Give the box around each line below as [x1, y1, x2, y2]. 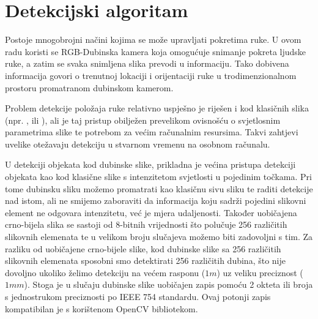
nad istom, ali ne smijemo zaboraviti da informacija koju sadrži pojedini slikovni [5, 194, 306, 207]
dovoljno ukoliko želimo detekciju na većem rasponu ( [5, 266, 205, 279]
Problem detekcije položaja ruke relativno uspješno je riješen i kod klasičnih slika [5, 102, 309, 114]
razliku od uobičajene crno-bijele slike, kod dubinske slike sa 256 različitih [5, 242, 281, 255]
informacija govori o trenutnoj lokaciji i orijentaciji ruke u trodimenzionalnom [5, 69, 297, 81]
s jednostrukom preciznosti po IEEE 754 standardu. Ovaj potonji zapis [5, 290, 271, 302]
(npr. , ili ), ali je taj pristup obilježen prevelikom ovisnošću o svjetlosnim [5, 113, 281, 126]
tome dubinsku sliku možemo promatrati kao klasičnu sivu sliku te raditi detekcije [5, 182, 313, 195]
